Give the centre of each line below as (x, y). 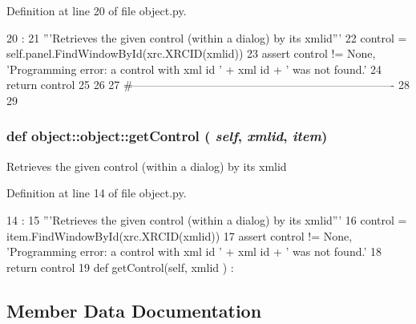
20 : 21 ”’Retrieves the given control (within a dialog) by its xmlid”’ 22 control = (207, 37)
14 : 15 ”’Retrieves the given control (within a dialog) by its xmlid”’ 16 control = (207, 219)
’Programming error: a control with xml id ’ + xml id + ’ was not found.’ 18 (194, 251)
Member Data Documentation (134, 310)
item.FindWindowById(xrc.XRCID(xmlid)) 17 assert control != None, (180, 235)
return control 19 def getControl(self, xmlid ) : (120, 267)
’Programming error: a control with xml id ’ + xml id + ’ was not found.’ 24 (194, 69)
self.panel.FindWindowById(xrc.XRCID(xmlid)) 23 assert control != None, (191, 53)
